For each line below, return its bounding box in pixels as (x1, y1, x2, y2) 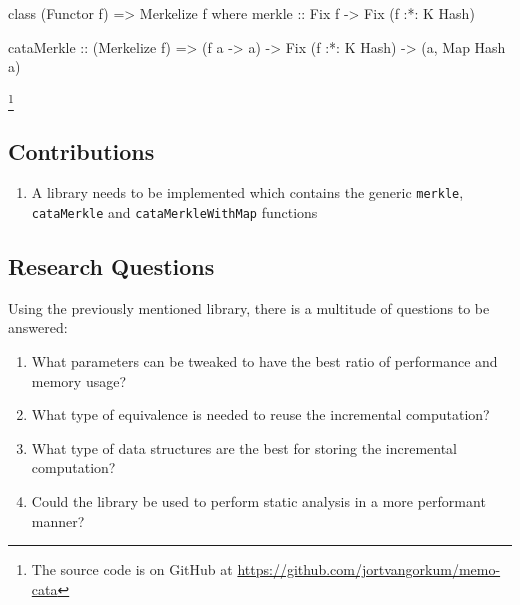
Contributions (8, 135, 155, 166)
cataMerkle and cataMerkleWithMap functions (31, 201, 318, 222)
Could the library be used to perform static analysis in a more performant (31, 490, 486, 511)
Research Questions (8, 251, 215, 282)
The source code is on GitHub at (31, 559, 233, 580)
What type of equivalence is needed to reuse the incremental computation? (31, 404, 490, 425)
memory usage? (31, 370, 127, 391)
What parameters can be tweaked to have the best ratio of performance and (31, 351, 498, 372)
